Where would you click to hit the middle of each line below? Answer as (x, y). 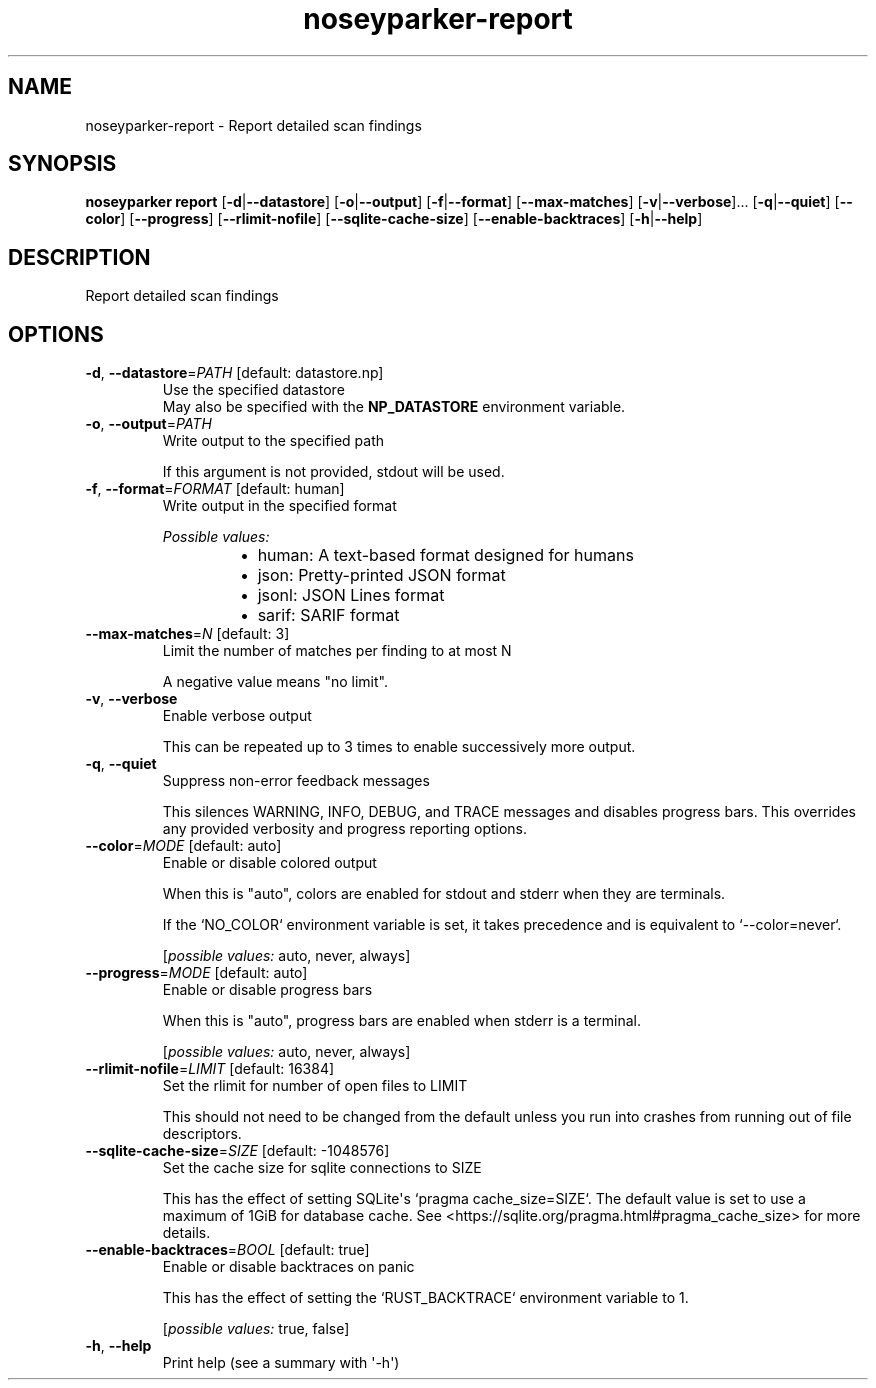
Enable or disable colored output (269, 863)
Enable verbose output (237, 716)
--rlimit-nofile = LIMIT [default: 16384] (210, 1069)
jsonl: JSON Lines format (351, 595)
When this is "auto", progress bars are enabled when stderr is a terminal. (401, 1021)
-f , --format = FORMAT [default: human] (215, 489)
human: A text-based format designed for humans (445, 555)
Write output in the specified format (279, 506)
